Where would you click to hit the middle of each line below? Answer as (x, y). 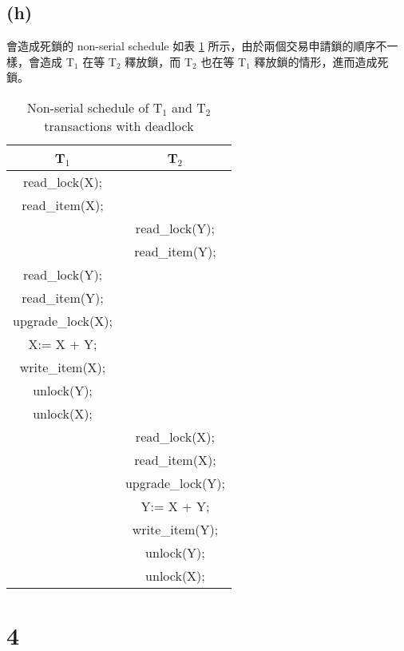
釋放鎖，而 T (159, 61)
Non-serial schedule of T (95, 107)
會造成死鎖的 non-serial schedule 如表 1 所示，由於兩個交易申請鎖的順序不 (197, 46)
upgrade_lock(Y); (175, 482)
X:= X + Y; (63, 343)
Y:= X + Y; (175, 506)
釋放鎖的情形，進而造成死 (321, 61)
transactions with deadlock (119, 125)
